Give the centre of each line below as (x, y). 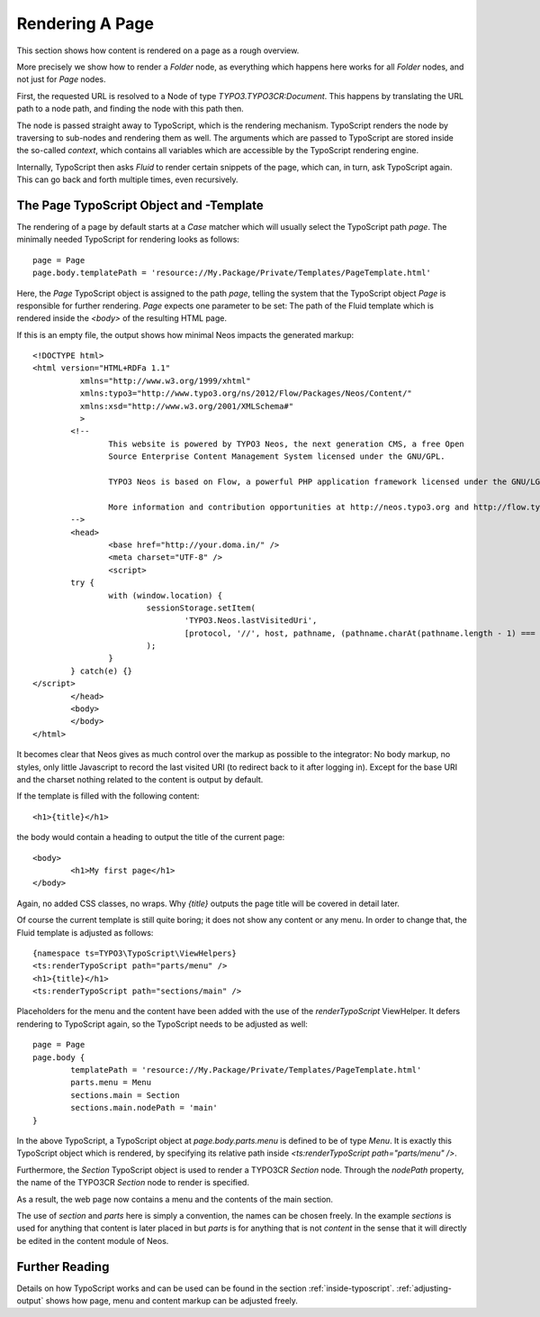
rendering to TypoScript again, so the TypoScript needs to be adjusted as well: (162, 1024)
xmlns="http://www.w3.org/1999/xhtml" (165, 380)
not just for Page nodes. (62, 79)
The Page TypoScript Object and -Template (140, 205)
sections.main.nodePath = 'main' (144, 1108)
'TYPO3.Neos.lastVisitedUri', (251, 621)
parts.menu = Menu (111, 1083)
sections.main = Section (125, 1095)
